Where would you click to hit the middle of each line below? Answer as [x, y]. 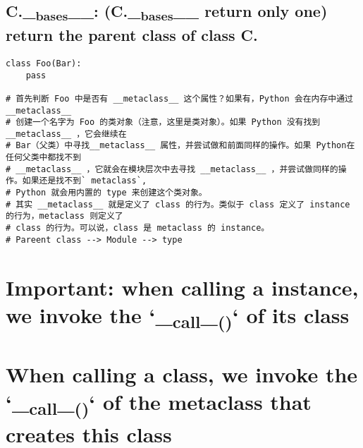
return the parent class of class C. [132, 35]
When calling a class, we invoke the [182, 374]
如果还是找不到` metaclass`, [85, 181]
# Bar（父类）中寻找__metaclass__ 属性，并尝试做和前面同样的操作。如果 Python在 [180, 146]
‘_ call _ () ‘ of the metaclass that [159, 404]
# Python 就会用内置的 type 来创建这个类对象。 [106, 193]
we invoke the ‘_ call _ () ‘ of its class [178, 316]
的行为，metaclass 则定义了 [64, 216]
